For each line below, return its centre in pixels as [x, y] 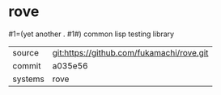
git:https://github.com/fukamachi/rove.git [130, 52]
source [25, 52]
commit [27, 65]
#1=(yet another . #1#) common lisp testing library [91, 34]
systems [28, 79]
